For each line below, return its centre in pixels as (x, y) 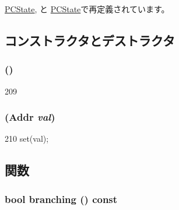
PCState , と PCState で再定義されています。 (87, 9)
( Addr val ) (30, 117)
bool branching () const (61, 199)
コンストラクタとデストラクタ (90, 40)
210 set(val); (27, 139)
